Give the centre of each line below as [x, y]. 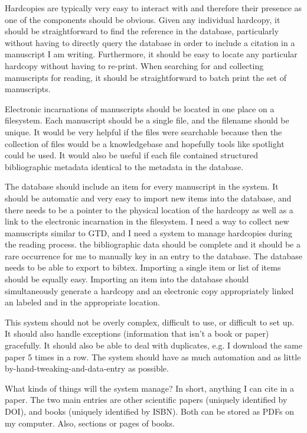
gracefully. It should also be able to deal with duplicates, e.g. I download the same [153, 345]
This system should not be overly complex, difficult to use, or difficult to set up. [150, 322]
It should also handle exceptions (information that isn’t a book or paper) [137, 333]
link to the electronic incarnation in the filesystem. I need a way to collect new [147, 221]
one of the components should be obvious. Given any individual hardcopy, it [143, 19]
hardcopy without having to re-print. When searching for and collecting [134, 65]
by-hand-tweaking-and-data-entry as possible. [87, 368]
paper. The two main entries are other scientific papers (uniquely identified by [146, 400]
